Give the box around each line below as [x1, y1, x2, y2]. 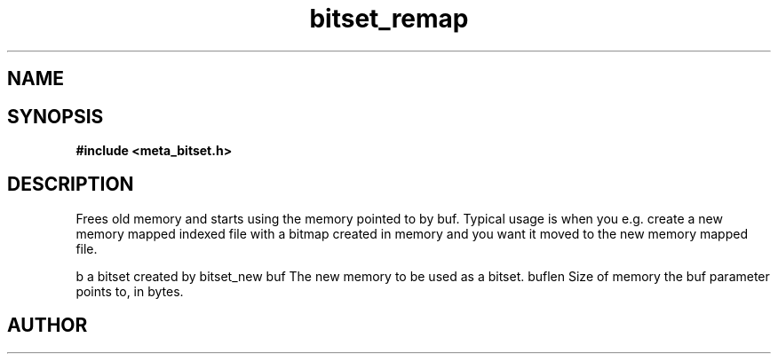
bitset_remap [309, 4, 469, 34]
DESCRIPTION [7, 173, 134, 196]
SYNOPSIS [7, 105, 104, 128]
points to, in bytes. [75, 283, 184, 299]
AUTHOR [7, 314, 88, 337]
